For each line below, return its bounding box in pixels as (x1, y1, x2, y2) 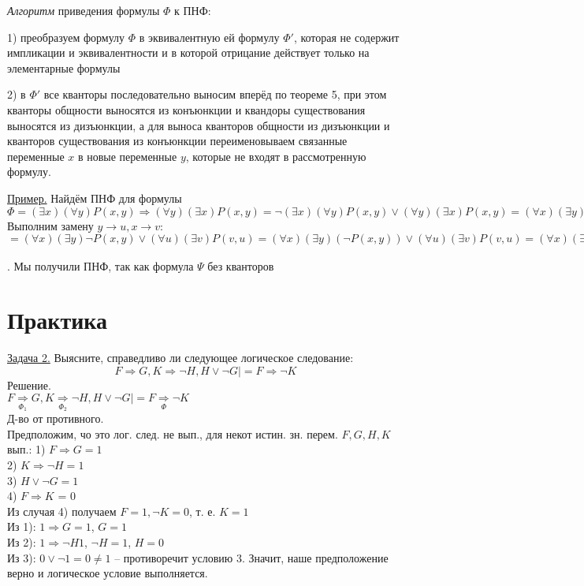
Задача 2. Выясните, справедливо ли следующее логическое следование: (7, 349, 354, 366)
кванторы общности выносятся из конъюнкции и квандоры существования (7, 101, 366, 118)
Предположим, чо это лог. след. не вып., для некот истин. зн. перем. (7, 425, 338, 442)
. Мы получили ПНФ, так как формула (7, 257, 194, 274)
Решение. (7, 376, 51, 393)
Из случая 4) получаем (7, 502, 117, 519)
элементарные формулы (7, 59, 121, 76)
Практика (7, 304, 108, 336)
